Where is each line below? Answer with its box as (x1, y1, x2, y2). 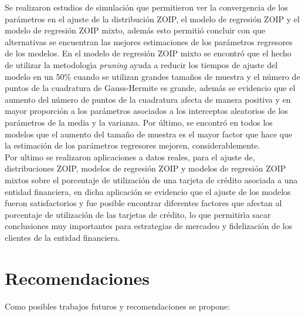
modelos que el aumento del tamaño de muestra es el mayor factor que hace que (5, 127, 293, 140)
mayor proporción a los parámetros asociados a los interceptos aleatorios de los (5, 105, 289, 117)
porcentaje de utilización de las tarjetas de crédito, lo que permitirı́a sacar (5, 208, 271, 220)
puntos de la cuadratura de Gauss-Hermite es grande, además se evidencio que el (5, 82, 296, 94)
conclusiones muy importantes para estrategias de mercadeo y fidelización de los (5, 220, 293, 232)
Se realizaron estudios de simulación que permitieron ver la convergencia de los (5, 1, 288, 13)
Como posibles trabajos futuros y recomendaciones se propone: (5, 300, 231, 312)
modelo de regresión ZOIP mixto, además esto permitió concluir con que (5, 24, 266, 36)
